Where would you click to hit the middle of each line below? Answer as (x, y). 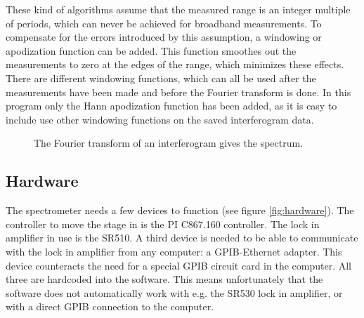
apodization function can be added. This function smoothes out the (151, 50)
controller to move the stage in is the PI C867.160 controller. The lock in (163, 224)
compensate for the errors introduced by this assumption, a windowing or (164, 37)
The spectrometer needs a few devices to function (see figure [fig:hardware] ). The (180, 210)
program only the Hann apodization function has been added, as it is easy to (171, 106)
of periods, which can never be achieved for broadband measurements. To (164, 23)
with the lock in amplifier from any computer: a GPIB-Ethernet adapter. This (174, 251)
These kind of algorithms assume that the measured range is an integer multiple (178, 9)
